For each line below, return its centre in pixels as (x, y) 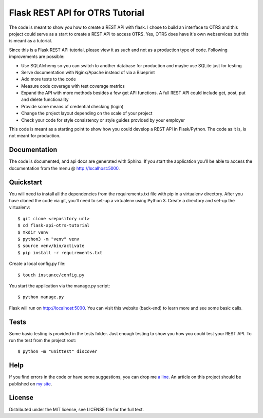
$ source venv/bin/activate (51, 246)
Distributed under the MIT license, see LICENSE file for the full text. (76, 409)
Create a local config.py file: (37, 264)
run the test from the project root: (43, 340)
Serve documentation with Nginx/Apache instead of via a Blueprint (88, 72)
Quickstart (26, 182)
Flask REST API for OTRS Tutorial (77, 13)
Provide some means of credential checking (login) (72, 106)
